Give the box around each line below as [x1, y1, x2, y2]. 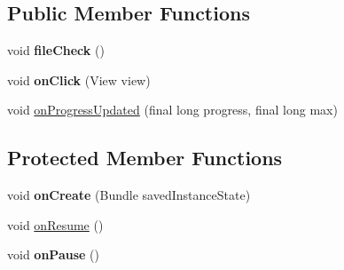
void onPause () [7, 245, 99, 264]
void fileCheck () [7, 41, 105, 60]
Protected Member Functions [7, 144, 283, 171]
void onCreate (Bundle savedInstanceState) [7, 186, 251, 204]
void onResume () [7, 215, 104, 234]
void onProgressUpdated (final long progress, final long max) [7, 100, 338, 119]
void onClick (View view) [7, 70, 151, 89]
